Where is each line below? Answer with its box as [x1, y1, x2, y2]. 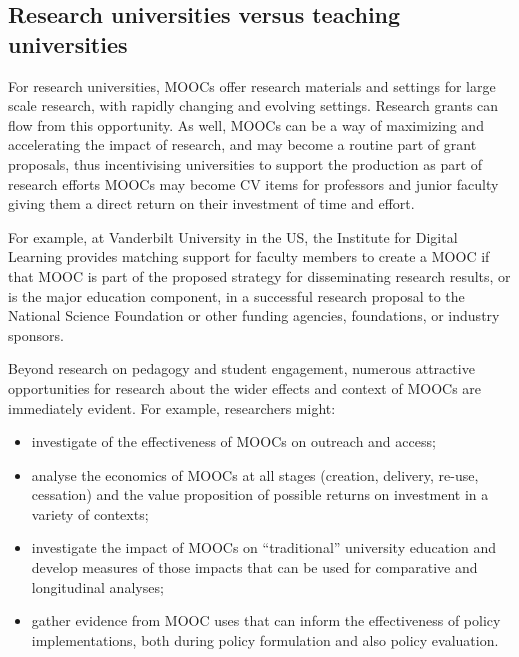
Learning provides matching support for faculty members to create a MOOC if [8, 246, 490, 267]
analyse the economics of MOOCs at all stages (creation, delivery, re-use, [31, 464, 479, 485]
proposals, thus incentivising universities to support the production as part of [8, 153, 483, 174]
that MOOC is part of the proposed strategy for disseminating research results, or [8, 265, 511, 286]
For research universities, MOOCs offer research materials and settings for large [8, 75, 496, 96]
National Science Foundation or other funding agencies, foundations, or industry [8, 305, 500, 326]
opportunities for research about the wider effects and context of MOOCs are [8, 377, 482, 398]
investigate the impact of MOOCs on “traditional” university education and [31, 537, 497, 558]
